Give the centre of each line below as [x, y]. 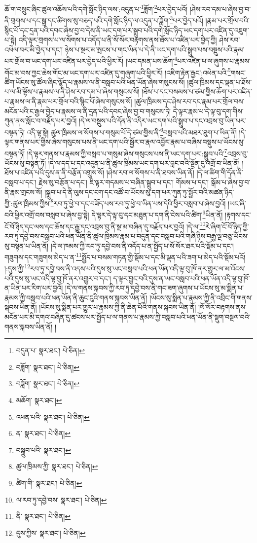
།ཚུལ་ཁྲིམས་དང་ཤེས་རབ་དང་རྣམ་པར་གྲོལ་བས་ [189, 101]
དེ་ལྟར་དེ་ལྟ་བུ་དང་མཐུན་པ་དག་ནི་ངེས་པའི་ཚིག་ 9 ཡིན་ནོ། [157, 214]
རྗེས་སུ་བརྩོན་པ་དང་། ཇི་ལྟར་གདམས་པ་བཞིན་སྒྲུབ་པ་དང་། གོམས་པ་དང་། [124, 182]
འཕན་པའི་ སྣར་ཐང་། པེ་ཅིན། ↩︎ [53, 416]
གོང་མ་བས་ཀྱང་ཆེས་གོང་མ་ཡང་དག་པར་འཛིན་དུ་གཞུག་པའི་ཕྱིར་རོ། [84, 72]
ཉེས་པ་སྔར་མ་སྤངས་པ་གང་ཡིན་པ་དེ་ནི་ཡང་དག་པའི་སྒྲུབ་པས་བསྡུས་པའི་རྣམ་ [155, 49]
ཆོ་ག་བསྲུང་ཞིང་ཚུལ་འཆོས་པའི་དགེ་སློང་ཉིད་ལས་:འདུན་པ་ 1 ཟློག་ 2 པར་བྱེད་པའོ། [96, 8]
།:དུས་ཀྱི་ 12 [17, 268]
